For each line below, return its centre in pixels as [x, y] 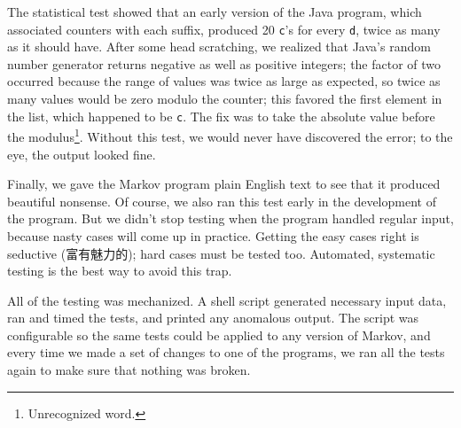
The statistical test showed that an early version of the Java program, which [215, 12]
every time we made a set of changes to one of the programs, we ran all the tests [226, 352]
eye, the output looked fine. [82, 154]
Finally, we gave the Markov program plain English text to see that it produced [224, 184]
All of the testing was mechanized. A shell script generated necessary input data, [227, 300]
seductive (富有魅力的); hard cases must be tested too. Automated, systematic [221, 253]
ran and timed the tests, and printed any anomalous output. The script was [213, 318]
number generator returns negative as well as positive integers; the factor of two [224, 63]
